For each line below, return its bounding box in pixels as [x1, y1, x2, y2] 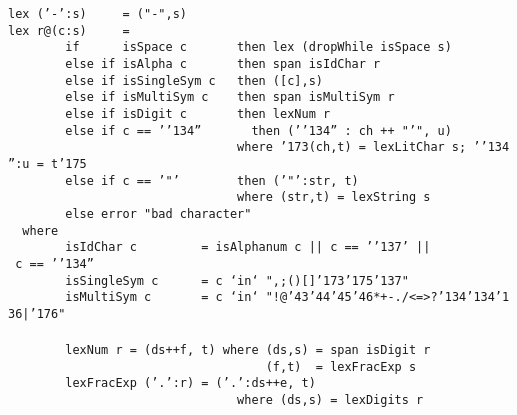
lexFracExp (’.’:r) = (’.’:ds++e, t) [65, 376, 316, 391]
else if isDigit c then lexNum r [65, 106, 331, 121]
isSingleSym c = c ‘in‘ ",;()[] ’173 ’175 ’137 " [65, 273, 409, 288]
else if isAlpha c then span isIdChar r [65, 56, 381, 71]
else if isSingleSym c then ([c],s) [65, 73, 323, 88]
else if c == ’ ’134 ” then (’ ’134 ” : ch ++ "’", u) [65, 123, 452, 138]
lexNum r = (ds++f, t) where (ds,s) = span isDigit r [65, 343, 431, 358]
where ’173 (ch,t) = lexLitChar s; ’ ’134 [237, 140, 510, 155]
